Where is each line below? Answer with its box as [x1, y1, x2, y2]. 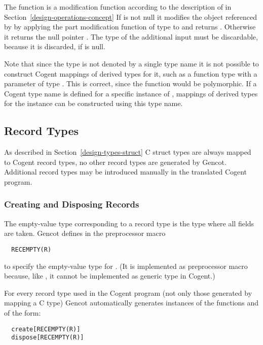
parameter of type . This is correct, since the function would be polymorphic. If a [4, 78, 257, 89]
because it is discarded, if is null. [4, 41, 105, 52]
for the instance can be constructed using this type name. [4, 98, 183, 109]
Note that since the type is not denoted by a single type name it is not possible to [4, 58, 259, 68]
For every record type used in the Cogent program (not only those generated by [4, 287, 252, 298]
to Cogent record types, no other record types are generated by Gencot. [4, 156, 227, 167]
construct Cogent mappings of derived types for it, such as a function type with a [4, 68, 257, 79]
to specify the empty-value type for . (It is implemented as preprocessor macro [4, 260, 248, 271]
